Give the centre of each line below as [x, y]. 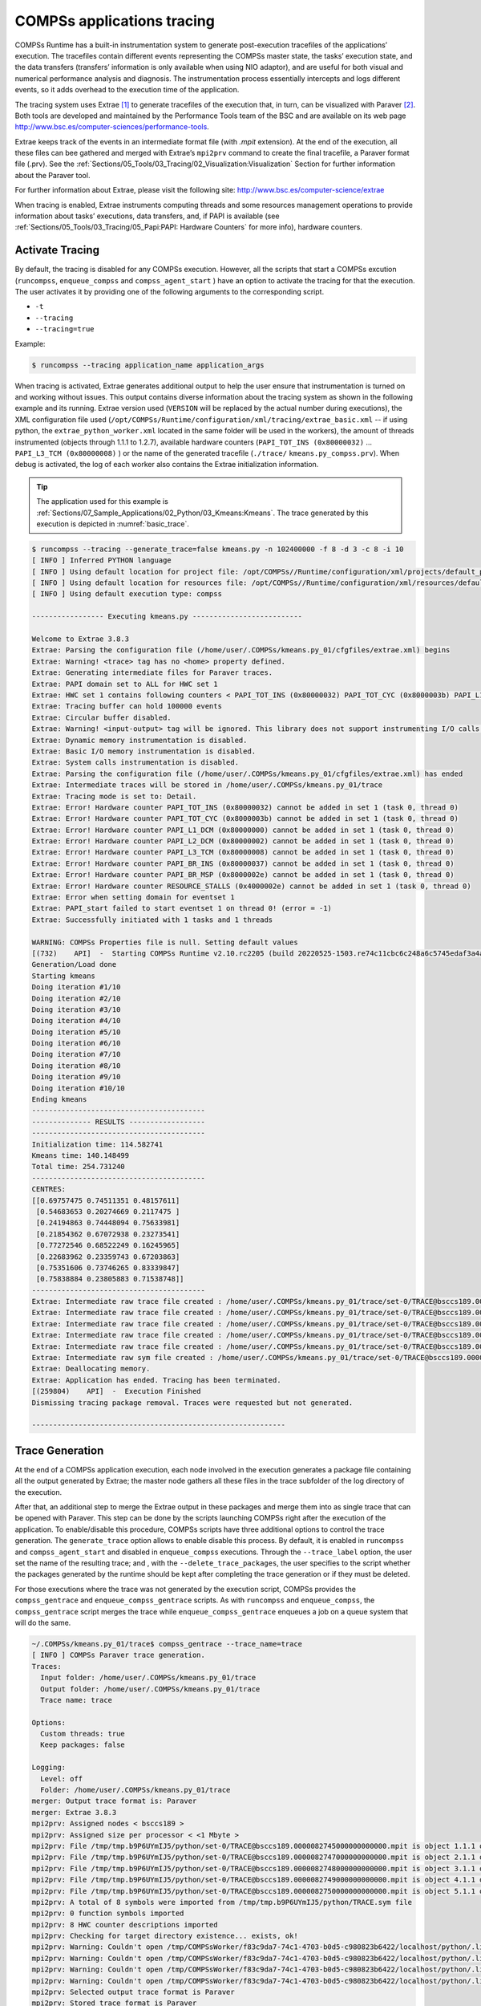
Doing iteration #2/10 [76, 998]
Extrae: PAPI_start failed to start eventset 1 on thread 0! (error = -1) [182, 908]
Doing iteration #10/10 [79, 1088]
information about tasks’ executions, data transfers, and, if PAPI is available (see [147, 216]
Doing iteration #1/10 [76, 987]
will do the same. [43, 1622]
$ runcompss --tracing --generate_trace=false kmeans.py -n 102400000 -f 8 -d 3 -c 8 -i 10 [218, 549]
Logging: [49, 1768]
